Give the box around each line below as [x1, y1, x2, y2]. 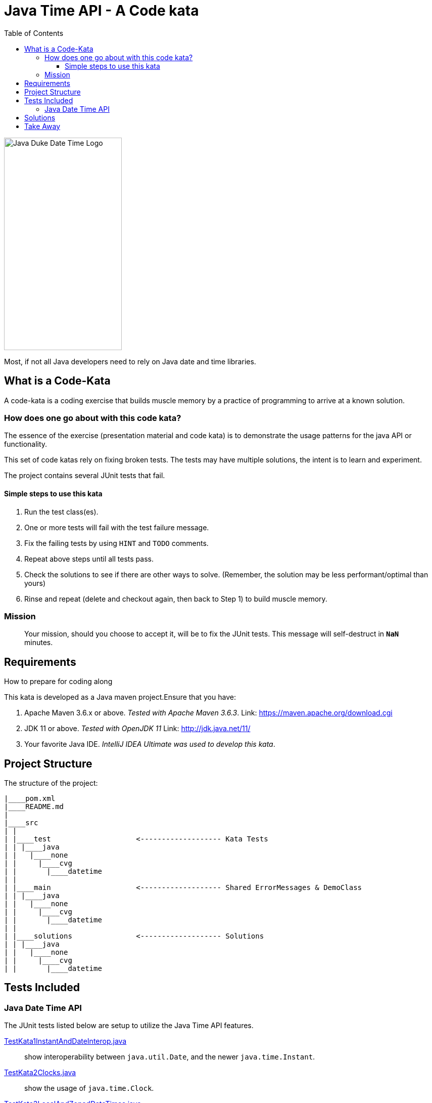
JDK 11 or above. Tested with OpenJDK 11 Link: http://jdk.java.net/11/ [24, 724, 251, 733]
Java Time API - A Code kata [4, 2, 199, 19]
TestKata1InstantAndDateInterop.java [4, 1037, 127, 1046]
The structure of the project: [4, 779, 98, 787]
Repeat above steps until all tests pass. [24, 554, 154, 563]
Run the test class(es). [24, 507, 99, 516]
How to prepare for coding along [4, 677, 113, 686]
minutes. [24, 638, 53, 647]
